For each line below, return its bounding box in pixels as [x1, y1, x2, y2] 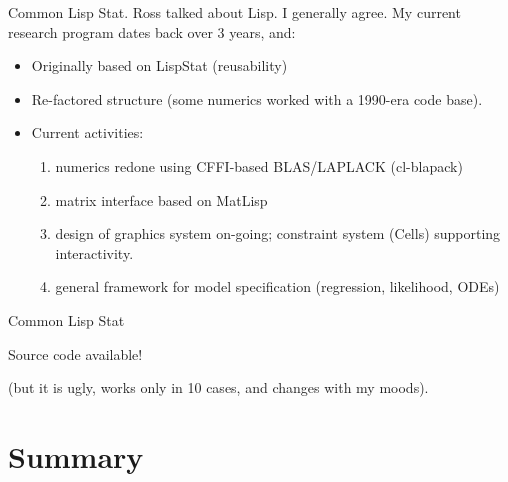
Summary [8, 435, 144, 476]
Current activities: [31, 122, 144, 143]
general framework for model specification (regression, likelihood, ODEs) [55, 276, 500, 297]
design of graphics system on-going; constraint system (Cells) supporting [55, 223, 501, 244]
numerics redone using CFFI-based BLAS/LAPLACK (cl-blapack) [55, 155, 463, 176]
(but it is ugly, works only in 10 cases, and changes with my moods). [8, 377, 429, 398]
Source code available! [8, 343, 143, 364]
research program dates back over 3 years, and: [8, 21, 296, 42]
